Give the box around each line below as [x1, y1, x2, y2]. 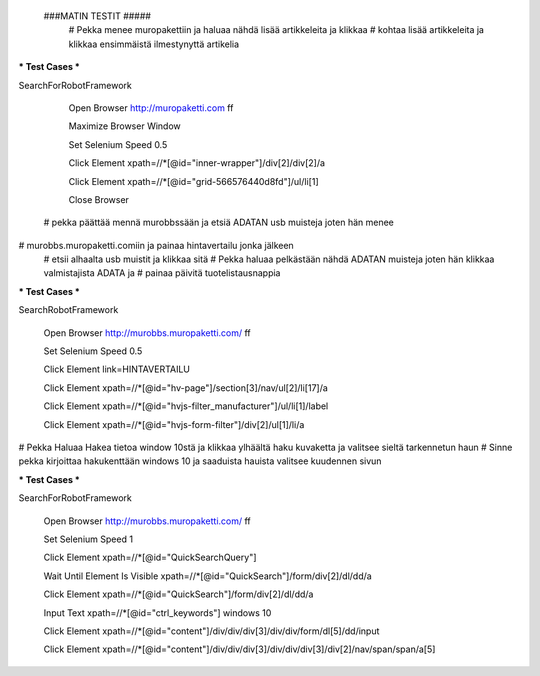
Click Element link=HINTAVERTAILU [43, 363, 190, 375]
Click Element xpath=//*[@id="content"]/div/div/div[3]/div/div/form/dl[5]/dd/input [43, 625, 380, 637]
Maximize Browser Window [68, 120, 182, 132]
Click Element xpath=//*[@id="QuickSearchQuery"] [43, 551, 257, 564]
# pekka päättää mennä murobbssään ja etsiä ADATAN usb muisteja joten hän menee [43, 216, 395, 229]
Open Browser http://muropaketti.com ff [68, 101, 234, 114]
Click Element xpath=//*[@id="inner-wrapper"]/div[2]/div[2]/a [68, 157, 325, 169]
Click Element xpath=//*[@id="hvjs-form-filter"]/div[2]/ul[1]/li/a [43, 418, 305, 430]
